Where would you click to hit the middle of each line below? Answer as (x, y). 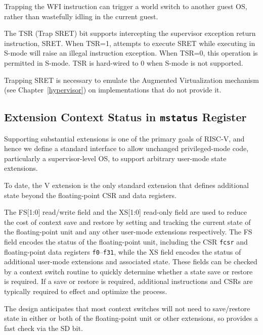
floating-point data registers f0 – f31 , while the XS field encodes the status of (123, 251)
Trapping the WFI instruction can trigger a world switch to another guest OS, (126, 6)
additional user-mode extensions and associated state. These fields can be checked (131, 261)
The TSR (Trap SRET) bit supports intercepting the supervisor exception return (130, 33)
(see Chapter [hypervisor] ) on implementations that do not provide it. (113, 90)
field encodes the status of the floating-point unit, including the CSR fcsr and (126, 241)
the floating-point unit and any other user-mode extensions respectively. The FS (128, 232)
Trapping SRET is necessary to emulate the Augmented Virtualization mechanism (132, 80)
